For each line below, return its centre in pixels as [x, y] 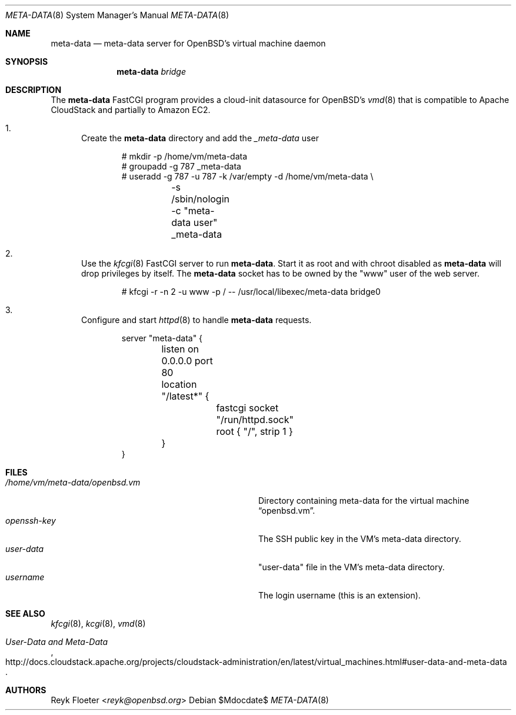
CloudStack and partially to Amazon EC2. [131, 110]
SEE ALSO [25, 613]
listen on [180, 349]
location [179, 384]
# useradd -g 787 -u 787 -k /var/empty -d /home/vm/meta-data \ [247, 176]
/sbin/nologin [201, 199]
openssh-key [31, 521]
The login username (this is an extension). [339, 595]
